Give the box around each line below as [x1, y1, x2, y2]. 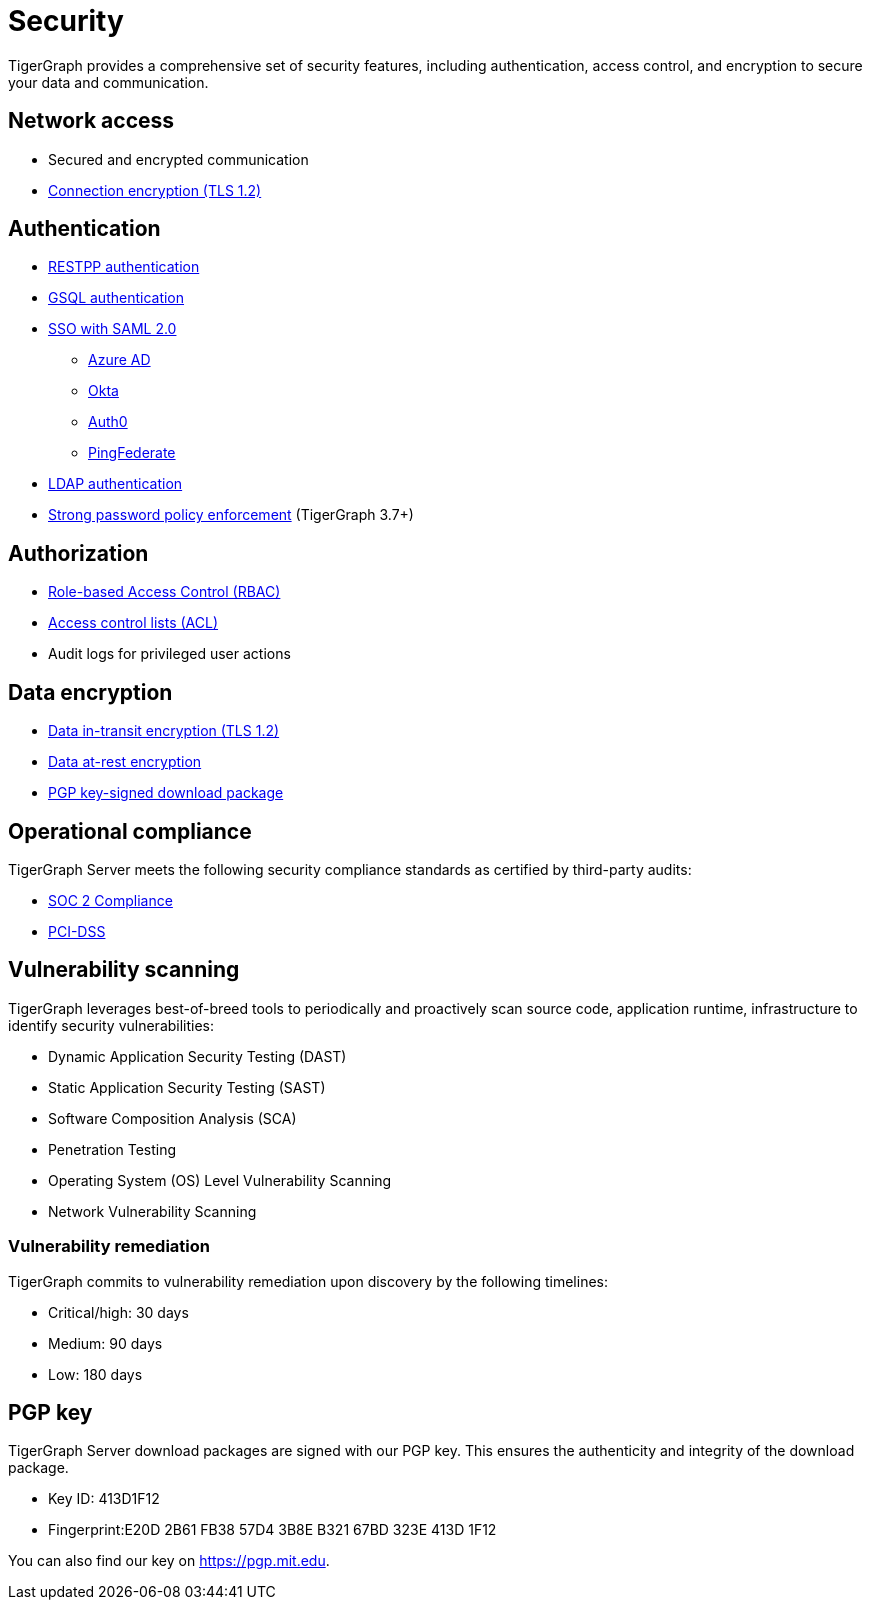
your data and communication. [8, 73, 209, 91]
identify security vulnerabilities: [8, 1016, 215, 1034]
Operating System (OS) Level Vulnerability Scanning [48, 1171, 392, 1189]
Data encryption [8, 679, 173, 705]
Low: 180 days [48, 1365, 143, 1383]
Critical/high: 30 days [48, 1303, 189, 1321]
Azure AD [88, 351, 151, 369]
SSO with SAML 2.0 [48, 320, 177, 338]
